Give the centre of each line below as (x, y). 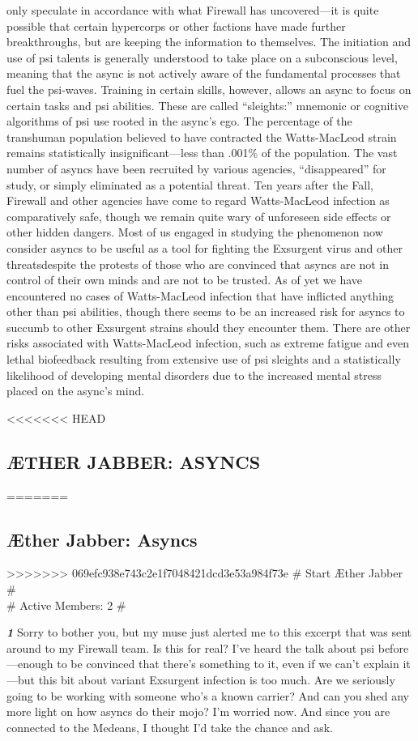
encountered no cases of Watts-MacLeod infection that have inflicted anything (200, 295)
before (393, 647)
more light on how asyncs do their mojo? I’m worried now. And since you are (198, 711)
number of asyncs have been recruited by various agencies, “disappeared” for (196, 168)
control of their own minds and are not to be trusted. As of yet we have (185, 280)
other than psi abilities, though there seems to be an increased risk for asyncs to (206, 311)
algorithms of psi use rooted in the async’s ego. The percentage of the (179, 121)
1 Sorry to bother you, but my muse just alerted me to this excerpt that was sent (209, 632)
